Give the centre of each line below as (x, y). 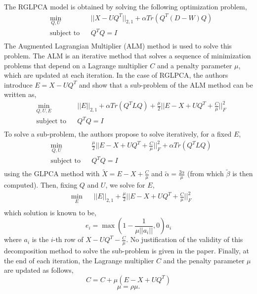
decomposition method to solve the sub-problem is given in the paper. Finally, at (127, 251)
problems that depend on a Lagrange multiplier (76, 65)
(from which (205, 173)
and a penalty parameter (194, 65)
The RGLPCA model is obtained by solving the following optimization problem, (126, 6)
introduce (18, 84)
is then (243, 173)
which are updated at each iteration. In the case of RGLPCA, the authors (116, 75)
